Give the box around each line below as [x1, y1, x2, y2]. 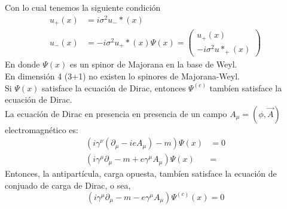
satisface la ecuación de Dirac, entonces [42, 81, 186, 94]
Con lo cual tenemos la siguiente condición [5, 1, 161, 13]
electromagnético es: [5, 123, 78, 136]
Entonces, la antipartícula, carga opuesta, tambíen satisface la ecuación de [5, 167, 277, 180]
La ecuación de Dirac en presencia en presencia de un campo [5, 107, 227, 119]
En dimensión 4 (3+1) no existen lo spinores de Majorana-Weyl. [5, 69, 240, 82]
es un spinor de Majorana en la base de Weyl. [69, 58, 237, 70]
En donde [5, 58, 40, 70]
